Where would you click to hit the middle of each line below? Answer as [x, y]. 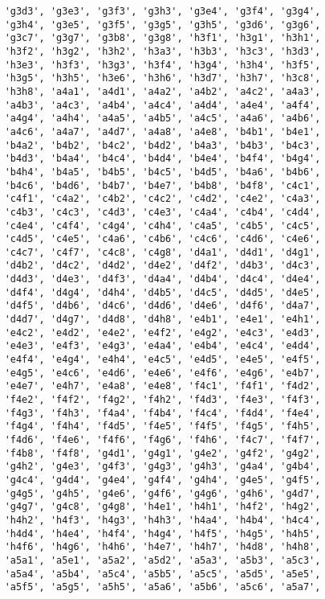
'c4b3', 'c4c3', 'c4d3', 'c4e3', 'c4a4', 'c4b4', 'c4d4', [162, 212]
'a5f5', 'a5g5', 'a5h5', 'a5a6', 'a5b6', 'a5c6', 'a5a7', [162, 587]
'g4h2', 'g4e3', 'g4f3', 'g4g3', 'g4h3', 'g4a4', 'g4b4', [162, 467]
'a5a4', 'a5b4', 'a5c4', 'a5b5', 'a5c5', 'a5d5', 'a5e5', [162, 574]
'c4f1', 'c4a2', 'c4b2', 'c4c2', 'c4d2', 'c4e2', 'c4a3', [162, 199]
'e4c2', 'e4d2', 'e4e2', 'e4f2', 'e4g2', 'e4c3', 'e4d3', [162, 332]
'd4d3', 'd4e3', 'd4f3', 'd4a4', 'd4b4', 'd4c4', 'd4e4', [162, 279]
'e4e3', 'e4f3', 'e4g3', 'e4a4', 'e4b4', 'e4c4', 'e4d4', [162, 346]
